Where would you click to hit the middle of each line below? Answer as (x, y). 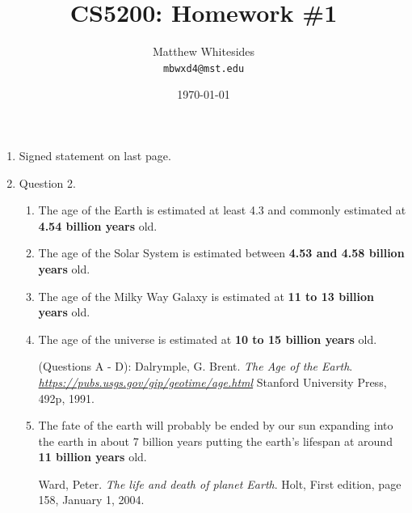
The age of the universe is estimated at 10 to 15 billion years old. (208, 339)
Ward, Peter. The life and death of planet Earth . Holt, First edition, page (220, 483)
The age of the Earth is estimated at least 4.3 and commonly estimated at (222, 210)
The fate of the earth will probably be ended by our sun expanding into (216, 425)
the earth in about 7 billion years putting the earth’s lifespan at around (215, 441)
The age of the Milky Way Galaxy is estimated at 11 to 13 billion (206, 296)
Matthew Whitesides (204, 51)
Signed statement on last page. (95, 155)
